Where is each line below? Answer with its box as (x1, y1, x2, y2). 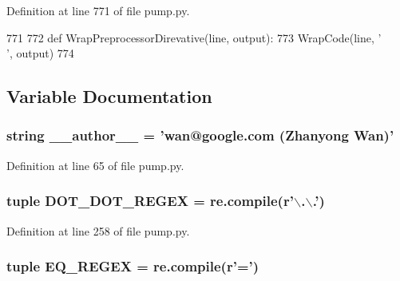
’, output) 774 (6, 45, 74, 61)
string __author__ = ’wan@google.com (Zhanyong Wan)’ (6, 125, 394, 145)
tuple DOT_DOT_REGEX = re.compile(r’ (6, 191, 294, 211)
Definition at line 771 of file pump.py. (6, 2, 190, 18)
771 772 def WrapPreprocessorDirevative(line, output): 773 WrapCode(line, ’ (6, 29, 382, 46)
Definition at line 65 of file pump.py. (6, 156, 184, 173)
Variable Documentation (6, 84, 212, 109)
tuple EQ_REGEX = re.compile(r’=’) (6, 256, 259, 276)
